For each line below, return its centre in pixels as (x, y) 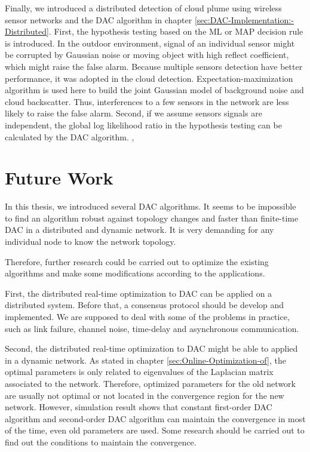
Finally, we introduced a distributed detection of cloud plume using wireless (143, 8)
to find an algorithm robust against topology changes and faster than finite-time (152, 218)
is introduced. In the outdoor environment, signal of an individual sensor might (150, 43)
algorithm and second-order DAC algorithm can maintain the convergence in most (155, 418)
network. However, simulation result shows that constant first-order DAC (139, 407)
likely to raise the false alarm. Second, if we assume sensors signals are (133, 113)
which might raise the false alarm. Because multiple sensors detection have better (154, 66)
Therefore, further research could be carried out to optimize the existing (137, 261)
